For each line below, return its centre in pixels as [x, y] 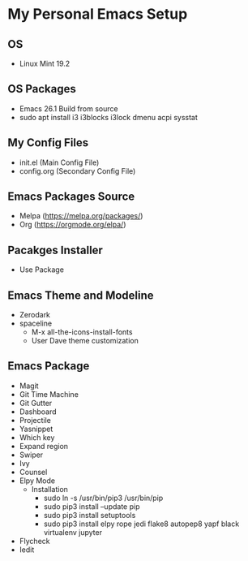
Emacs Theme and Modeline [81, 295]
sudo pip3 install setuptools [90, 515]
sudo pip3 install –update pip [92, 506]
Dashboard [38, 412]
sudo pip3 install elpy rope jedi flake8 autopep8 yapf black [141, 524]
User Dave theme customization [85, 341]
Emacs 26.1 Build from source [68, 108]
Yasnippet [36, 429]
